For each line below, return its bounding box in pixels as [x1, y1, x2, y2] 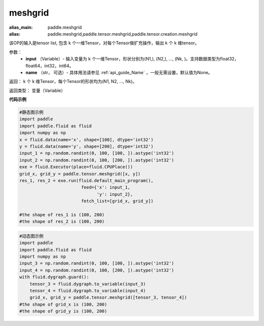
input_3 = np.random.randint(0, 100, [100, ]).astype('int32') [19, 261, 175, 266]
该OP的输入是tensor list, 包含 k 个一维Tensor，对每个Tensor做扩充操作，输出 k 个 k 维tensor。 [9, 40, 199, 46]
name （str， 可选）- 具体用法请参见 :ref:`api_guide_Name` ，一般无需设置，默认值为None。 [25, 69, 213, 75]
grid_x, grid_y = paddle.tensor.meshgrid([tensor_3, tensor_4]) [29, 295, 187, 300]
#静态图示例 [19, 110, 44, 115]
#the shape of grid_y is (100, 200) [19, 308, 108, 314]
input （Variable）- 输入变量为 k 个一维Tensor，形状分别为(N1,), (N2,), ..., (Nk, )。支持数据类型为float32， [25, 56, 239, 62]
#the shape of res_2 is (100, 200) [19, 219, 105, 224]
